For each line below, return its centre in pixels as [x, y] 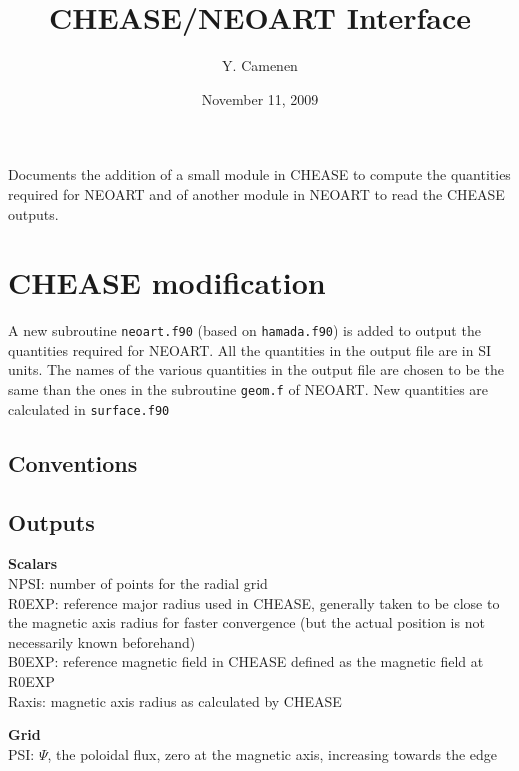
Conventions [73, 462]
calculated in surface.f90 [89, 408]
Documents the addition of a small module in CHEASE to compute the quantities [259, 174]
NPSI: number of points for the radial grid [138, 582]
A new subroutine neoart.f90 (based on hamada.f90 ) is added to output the [244, 330]
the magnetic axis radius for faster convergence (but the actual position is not [246, 622]
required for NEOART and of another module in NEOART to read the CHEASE [256, 193]
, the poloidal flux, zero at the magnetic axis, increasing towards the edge [272, 753]
